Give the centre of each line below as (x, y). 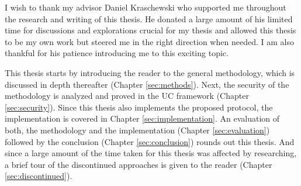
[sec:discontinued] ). (39, 176)
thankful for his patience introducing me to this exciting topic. (117, 53)
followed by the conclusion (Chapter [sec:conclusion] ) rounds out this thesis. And (150, 141)
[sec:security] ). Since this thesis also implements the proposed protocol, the (139, 107)
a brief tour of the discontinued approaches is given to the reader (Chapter (139, 164)
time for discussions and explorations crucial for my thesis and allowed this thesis (150, 30)
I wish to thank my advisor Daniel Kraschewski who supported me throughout (146, 7)
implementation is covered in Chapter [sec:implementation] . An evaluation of (142, 118)
